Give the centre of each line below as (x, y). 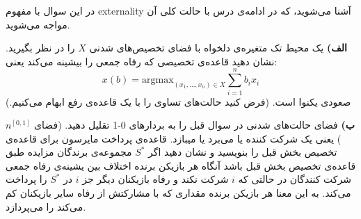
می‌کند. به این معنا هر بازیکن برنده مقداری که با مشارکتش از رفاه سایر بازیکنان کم (178, 193)
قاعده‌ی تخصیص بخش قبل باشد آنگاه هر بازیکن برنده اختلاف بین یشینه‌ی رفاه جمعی (181, 165)
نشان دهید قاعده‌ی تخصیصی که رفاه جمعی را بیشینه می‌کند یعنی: (142, 61)
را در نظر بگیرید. (40, 48)
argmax (158, 80)
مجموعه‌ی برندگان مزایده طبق (69, 152)
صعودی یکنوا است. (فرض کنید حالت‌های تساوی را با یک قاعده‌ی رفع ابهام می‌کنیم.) (178, 101)
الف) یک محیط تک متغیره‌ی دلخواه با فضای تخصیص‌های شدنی (218, 48)
